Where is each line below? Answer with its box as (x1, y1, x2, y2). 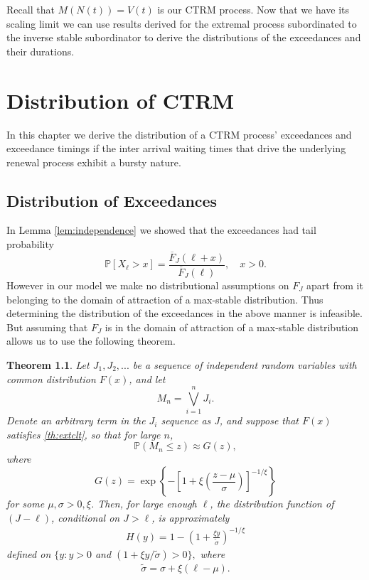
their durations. (6, 43, 75, 58)
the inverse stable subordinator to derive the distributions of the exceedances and (6, 30, 361, 45)
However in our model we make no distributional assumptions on (6, 278, 289, 293)
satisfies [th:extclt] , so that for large (6, 426, 161, 441)
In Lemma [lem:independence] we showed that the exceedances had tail (6, 222, 316, 237)
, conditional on (50, 510, 120, 525)
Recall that (6, 2, 55, 16)
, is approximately (151, 510, 230, 525)
